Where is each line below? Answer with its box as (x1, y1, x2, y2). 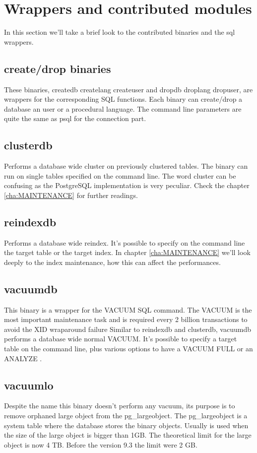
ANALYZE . (4, 353, 42, 363)
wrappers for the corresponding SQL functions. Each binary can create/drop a (4, 94, 243, 104)
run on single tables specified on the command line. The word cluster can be (4, 170, 236, 181)
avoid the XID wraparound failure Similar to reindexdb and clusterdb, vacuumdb (4, 324, 251, 334)
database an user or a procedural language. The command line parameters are (4, 103, 242, 114)
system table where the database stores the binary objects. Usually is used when (4, 420, 249, 430)
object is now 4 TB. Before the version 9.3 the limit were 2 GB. (4, 439, 197, 450)
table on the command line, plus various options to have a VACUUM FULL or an (4, 343, 253, 354)
